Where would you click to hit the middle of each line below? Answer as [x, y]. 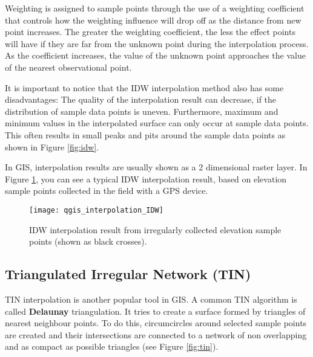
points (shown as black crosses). [88, 241]
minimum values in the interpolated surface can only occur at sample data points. [157, 123]
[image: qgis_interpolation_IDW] [96, 210]
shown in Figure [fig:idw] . [52, 146]
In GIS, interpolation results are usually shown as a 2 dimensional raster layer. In [156, 167]
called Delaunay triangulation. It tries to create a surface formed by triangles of [155, 311]
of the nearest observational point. [68, 67]
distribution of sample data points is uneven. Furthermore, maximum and [142, 111]
